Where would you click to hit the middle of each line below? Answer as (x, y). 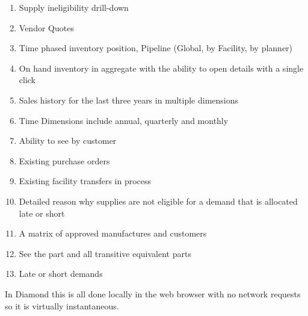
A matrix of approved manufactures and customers (113, 233)
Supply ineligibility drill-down (74, 7)
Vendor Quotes (46, 27)
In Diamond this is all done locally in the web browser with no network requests (153, 293)
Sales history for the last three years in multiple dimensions (129, 100)
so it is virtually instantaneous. (62, 305)
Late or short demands (61, 274)
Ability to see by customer (68, 141)
